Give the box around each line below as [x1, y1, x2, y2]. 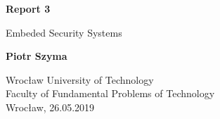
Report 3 [6, 1, 51, 15]
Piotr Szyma [6, 49, 67, 63]
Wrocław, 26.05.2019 [6, 99, 95, 114]
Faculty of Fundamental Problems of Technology [6, 86, 215, 101]
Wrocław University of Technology [6, 72, 154, 87]
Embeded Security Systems [6, 25, 122, 39]
